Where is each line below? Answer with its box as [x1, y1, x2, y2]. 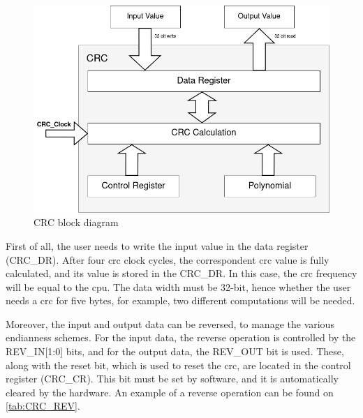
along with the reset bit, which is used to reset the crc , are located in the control [6, 357, 351, 372]
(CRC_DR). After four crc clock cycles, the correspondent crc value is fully [6, 252, 329, 267]
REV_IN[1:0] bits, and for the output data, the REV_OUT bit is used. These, [6, 344, 344, 359]
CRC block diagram [34, 215, 119, 230]
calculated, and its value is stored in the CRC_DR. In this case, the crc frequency [6, 266, 357, 281]
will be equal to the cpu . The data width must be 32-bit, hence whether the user [6, 279, 351, 294]
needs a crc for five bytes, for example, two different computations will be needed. [6, 293, 355, 308]
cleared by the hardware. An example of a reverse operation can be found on [6, 385, 334, 399]
